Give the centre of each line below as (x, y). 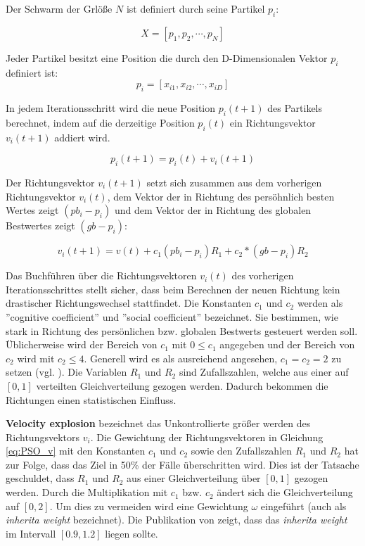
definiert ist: (32, 72)
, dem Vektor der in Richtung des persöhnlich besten (221, 196)
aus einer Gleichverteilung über (194, 478)
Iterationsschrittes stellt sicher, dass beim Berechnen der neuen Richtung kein (173, 289)
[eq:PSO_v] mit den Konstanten (76, 451)
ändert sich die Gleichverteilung (285, 492)
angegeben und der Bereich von (287, 344)
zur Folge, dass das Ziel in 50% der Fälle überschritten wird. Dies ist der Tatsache (182, 464)
